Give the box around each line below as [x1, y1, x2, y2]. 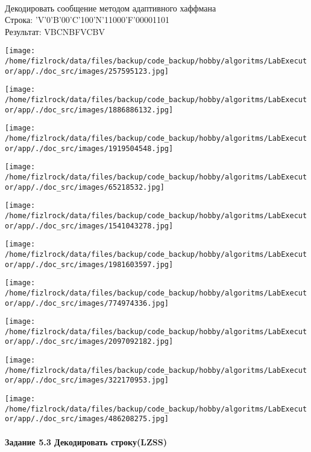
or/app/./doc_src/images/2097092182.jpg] [5, 337, 174, 346]
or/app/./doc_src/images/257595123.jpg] [5, 66, 169, 76]
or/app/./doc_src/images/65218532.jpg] [5, 182, 165, 192]
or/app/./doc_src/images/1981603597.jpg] [5, 260, 174, 269]
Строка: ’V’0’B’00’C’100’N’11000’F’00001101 [5, 13, 169, 26]
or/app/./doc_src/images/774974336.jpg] [5, 299, 169, 308]
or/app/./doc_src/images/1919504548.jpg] [5, 144, 174, 153]
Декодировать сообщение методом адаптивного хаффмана [5, 1, 216, 14]
